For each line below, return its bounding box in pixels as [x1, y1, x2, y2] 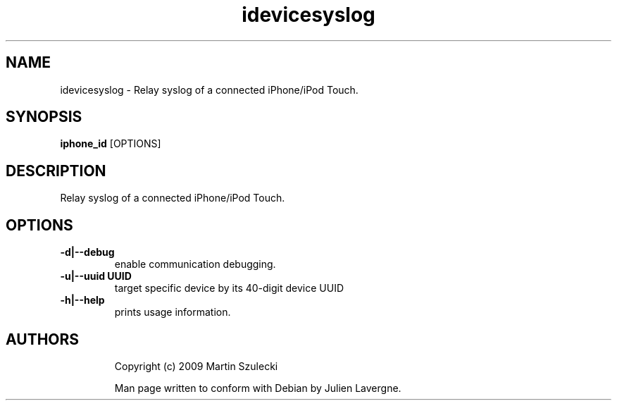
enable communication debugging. [114, 258, 276, 271]
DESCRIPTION [6, 161, 106, 180]
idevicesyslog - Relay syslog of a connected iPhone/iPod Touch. [60, 83, 359, 96]
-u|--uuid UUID [60, 270, 132, 283]
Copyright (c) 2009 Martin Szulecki [114, 359, 278, 372]
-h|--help [60, 294, 105, 307]
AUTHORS [6, 330, 80, 348]
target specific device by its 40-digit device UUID [114, 282, 344, 295]
